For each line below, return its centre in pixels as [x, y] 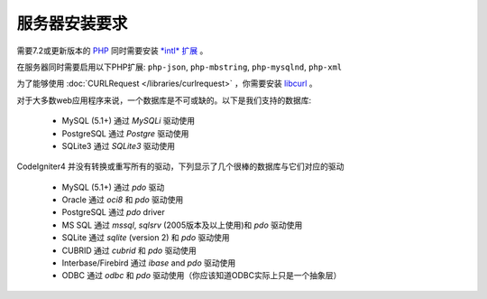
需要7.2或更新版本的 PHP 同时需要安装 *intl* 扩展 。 [112, 51]
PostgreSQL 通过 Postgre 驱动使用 [125, 133]
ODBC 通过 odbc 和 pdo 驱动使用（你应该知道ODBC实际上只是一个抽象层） [202, 276]
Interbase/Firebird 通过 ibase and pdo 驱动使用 [149, 263]
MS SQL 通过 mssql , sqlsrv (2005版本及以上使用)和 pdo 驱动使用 [182, 225]
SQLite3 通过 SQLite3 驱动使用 [119, 145]
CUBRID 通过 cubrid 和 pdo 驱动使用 [129, 250]
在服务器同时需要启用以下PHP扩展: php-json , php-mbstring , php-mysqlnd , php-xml [179, 67]
